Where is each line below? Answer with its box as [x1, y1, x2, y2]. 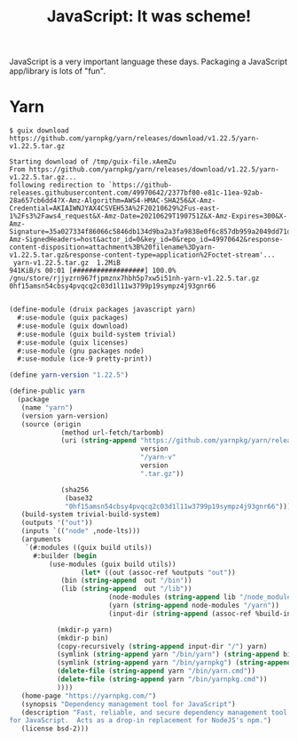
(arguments [20, 535, 62, 544]
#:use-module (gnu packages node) [17, 347, 145, 355]
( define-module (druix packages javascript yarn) [9, 305, 197, 315]
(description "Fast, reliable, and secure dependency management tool [20, 708, 288, 717]
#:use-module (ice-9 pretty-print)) [17, 355, 153, 363]
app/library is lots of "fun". [9, 66, 106, 76]
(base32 [65, 493, 93, 503]
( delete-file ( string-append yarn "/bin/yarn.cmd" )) [56, 666, 255, 676]
